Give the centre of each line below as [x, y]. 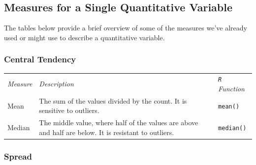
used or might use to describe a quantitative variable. [84, 37]
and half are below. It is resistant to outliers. [107, 132]
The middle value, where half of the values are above [119, 123]
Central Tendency [40, 59]
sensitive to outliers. [69, 110]
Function [231, 89]
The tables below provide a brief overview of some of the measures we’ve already [126, 28]
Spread [18, 156]
